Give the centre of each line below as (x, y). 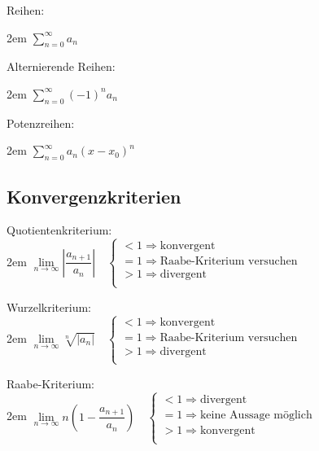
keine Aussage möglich (256, 415)
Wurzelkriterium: (49, 307)
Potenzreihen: (41, 123)
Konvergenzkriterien (94, 196)
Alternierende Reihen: (61, 66)
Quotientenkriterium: (59, 230)
